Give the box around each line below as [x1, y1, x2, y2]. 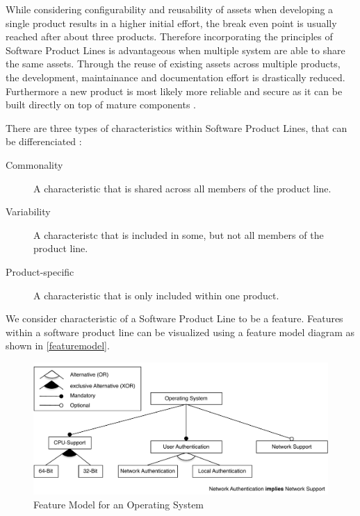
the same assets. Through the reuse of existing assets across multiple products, [6, 56, 341, 71]
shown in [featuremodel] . [6, 338, 110, 353]
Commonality [6, 157, 63, 172]
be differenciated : [6, 134, 82, 149]
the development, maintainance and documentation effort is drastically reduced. [6, 69, 345, 84]
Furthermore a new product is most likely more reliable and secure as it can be [6, 83, 343, 98]
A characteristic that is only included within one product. [33, 288, 279, 302]
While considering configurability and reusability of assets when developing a [6, 2, 334, 16]
